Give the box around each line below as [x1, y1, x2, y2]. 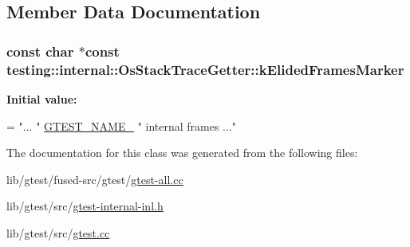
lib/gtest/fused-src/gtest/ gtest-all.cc [6, 171, 183, 187]
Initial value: [6, 90, 77, 107]
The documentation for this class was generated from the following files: [6, 144, 358, 161]
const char [6, 41, 74, 61]
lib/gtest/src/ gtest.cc [6, 224, 110, 241]
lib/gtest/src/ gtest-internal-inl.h [6, 198, 164, 214]
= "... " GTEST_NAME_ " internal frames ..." [6, 117, 237, 134]
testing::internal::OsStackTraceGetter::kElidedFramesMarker [6, 59, 404, 79]
